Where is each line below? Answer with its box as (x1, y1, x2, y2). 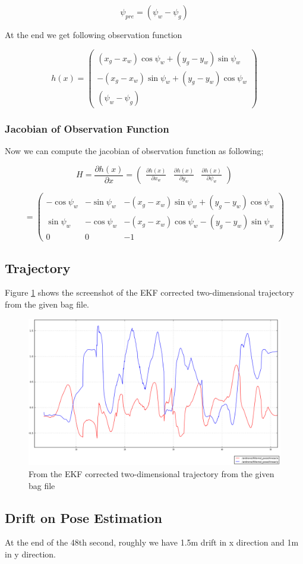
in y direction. (5, 547, 56, 560)
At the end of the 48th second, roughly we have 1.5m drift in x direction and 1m (5, 536, 299, 549)
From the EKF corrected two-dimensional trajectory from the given (29, 467, 274, 480)
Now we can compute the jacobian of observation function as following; (5, 144, 264, 156)
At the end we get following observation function (5, 29, 182, 40)
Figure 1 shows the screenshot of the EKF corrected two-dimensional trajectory (5, 286, 294, 299)
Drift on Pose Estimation (5, 508, 162, 527)
